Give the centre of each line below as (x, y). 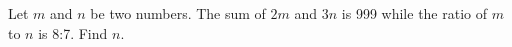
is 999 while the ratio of (414, 13)
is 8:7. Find (73, 32)
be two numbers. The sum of (178, 13)
